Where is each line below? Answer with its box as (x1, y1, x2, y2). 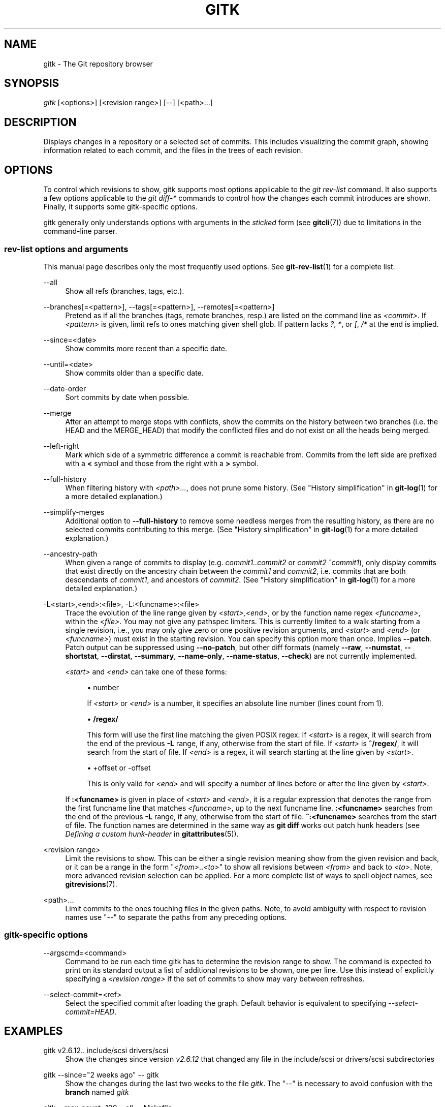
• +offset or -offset (87, 763, 151, 772)
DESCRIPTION (4, 115, 77, 129)
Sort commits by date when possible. (65, 392, 189, 402)
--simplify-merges (43, 507, 105, 516)
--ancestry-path (43, 549, 98, 558)
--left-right (43, 441, 79, 450)
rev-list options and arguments (4, 243, 129, 254)
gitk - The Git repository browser (43, 59, 153, 68)
